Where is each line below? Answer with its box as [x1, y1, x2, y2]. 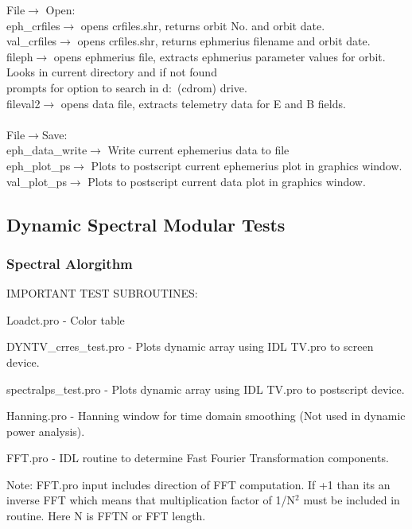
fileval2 [6, 95, 41, 111]
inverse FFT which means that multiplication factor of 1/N [6, 492, 296, 508]
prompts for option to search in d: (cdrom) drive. [6, 79, 247, 95]
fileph [6, 48, 33, 64]
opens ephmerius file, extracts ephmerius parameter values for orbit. [53, 48, 386, 64]
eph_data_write [6, 142, 87, 158]
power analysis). [6, 422, 85, 439]
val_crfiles [6, 33, 57, 49]
